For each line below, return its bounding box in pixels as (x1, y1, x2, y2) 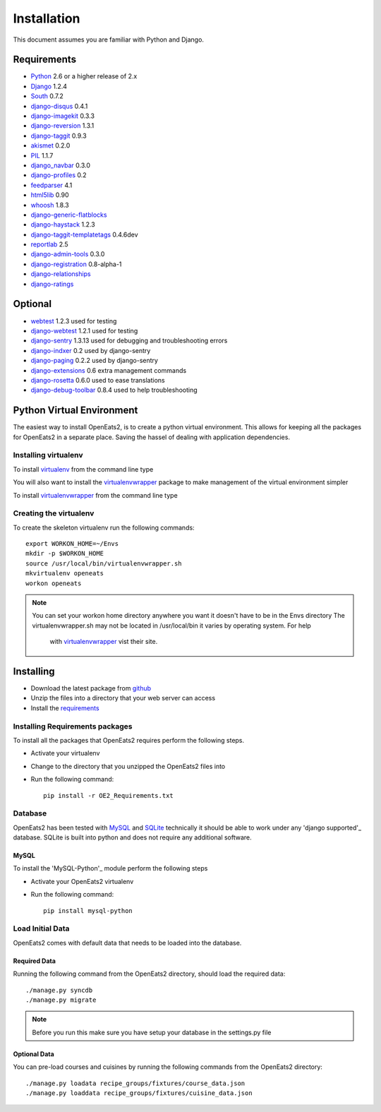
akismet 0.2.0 (30, 141, 71, 150)
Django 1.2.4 (30, 82, 67, 90)
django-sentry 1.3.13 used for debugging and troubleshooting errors (30, 336, 228, 345)
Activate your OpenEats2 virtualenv (30, 877, 134, 885)
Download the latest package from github (30, 684, 152, 693)
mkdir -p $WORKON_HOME (25, 549, 104, 558)
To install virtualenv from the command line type (13, 465, 154, 473)
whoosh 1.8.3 (30, 201, 70, 209)
